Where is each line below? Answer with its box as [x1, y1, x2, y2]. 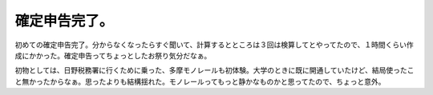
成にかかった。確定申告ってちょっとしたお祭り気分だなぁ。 [14, 50, 212, 60]
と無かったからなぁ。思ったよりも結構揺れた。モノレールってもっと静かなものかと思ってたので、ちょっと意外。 [14, 77, 386, 86]
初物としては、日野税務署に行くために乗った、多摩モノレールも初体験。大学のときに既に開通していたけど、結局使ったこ [14, 65, 415, 75]
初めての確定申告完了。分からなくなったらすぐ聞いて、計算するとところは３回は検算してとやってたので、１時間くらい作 [14, 40, 414, 49]
